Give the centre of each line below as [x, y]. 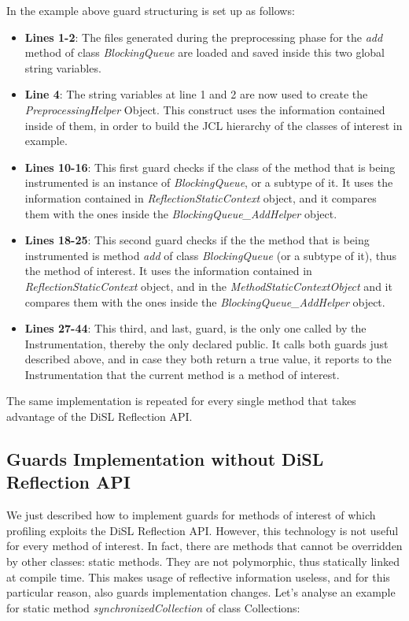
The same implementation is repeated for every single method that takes [181, 401]
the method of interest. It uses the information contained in [168, 271]
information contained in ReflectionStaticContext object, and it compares [201, 197]
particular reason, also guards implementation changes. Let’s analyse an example [201, 592]
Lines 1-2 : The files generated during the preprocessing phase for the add [204, 37]
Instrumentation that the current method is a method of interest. [182, 374]
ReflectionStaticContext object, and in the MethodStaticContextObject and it [208, 286]
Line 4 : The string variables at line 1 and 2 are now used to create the [196, 94]
